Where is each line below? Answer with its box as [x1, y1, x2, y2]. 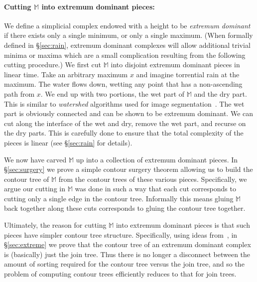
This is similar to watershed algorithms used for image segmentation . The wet [4, 98, 245, 109]
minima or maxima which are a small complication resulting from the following [4, 49, 246, 60]
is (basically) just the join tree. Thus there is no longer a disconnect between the [4, 249, 251, 259]
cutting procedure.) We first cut [4, 59, 102, 70]
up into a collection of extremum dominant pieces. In [76, 154, 238, 164]
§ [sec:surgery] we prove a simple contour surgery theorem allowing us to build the [4, 164, 253, 174]
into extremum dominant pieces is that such [116, 220, 250, 230]
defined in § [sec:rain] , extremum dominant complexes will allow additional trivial [4, 39, 251, 50]
